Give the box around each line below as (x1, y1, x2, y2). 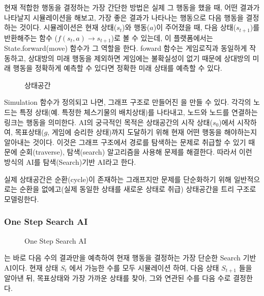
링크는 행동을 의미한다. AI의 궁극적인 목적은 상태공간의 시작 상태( (4, 116, 213, 127)
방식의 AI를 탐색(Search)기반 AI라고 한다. (4, 157, 136, 167)
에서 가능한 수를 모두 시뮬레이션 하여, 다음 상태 (69, 262, 219, 273)
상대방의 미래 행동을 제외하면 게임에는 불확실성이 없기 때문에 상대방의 (28, 52, 250, 63)
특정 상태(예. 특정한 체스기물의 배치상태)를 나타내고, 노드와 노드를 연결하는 (19, 107, 258, 117)
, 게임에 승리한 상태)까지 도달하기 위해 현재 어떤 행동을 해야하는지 (47, 127, 257, 137)
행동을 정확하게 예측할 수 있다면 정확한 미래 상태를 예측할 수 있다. (13, 63, 222, 73)
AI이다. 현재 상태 (4, 262, 58, 273)
